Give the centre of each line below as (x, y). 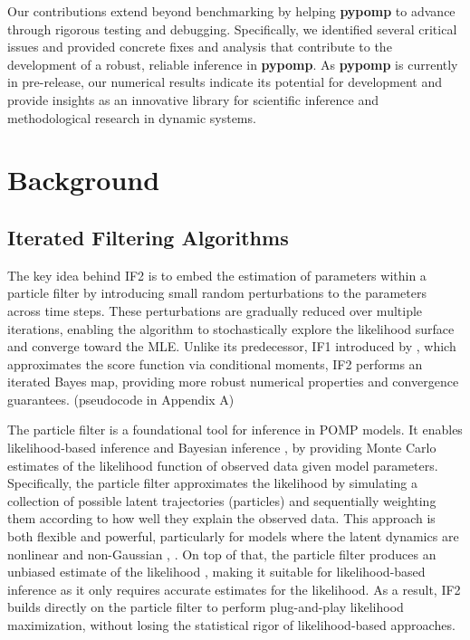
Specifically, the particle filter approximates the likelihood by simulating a (212, 483)
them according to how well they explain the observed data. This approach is (221, 518)
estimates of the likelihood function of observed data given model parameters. (223, 465)
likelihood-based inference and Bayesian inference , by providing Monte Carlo (222, 448)
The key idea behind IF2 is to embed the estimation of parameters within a (217, 275)
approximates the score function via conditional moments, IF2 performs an (215, 363)
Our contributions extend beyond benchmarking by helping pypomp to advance (231, 11)
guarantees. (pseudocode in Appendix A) (121, 399)
